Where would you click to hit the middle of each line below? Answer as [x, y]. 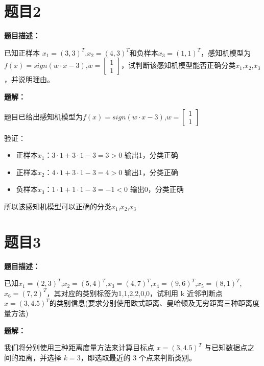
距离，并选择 [40, 357]
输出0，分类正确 [157, 189]
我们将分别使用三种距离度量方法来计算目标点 [79, 347]
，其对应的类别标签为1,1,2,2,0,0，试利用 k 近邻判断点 [135, 293]
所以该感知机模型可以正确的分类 [58, 206]
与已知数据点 [226, 347]
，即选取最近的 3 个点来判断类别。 [138, 357]
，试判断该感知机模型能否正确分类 [178, 65]
